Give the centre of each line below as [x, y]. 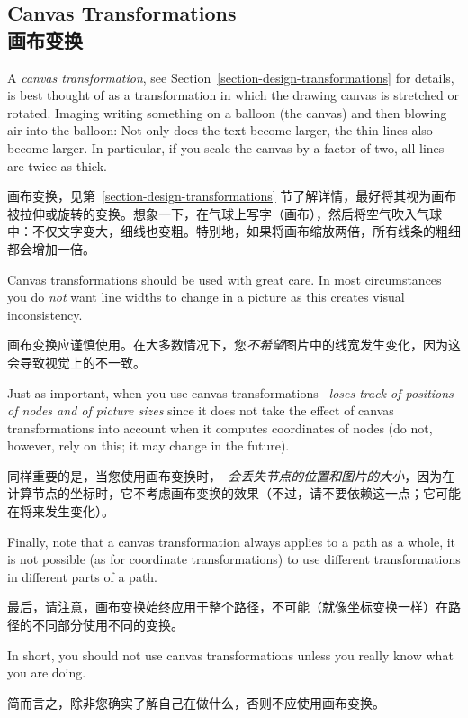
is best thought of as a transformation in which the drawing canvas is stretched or [233, 95]
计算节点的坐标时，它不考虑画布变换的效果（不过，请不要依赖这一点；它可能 [234, 493]
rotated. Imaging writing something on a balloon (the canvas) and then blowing [227, 112]
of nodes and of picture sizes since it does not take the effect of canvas [201, 410]
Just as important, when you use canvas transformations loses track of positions [230, 392]
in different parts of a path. [83, 576]
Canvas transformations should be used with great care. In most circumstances [225, 279]
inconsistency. [45, 314]
